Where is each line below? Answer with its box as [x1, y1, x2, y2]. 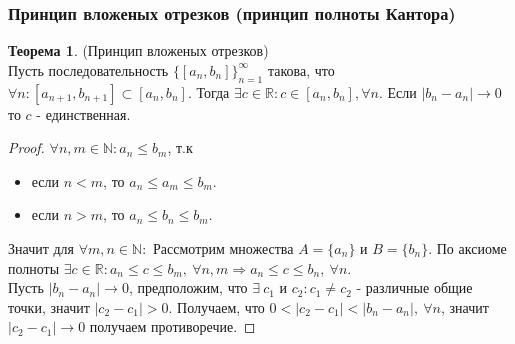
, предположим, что [128, 277, 248, 298]
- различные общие [356, 277, 473, 298]
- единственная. [36, 103, 131, 124]
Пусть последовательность [8, 59, 169, 80]
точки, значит [8, 296, 90, 317]
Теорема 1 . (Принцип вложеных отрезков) [8, 40, 269, 61]
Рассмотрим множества [153, 237, 294, 258]
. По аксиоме [428, 237, 507, 258]
